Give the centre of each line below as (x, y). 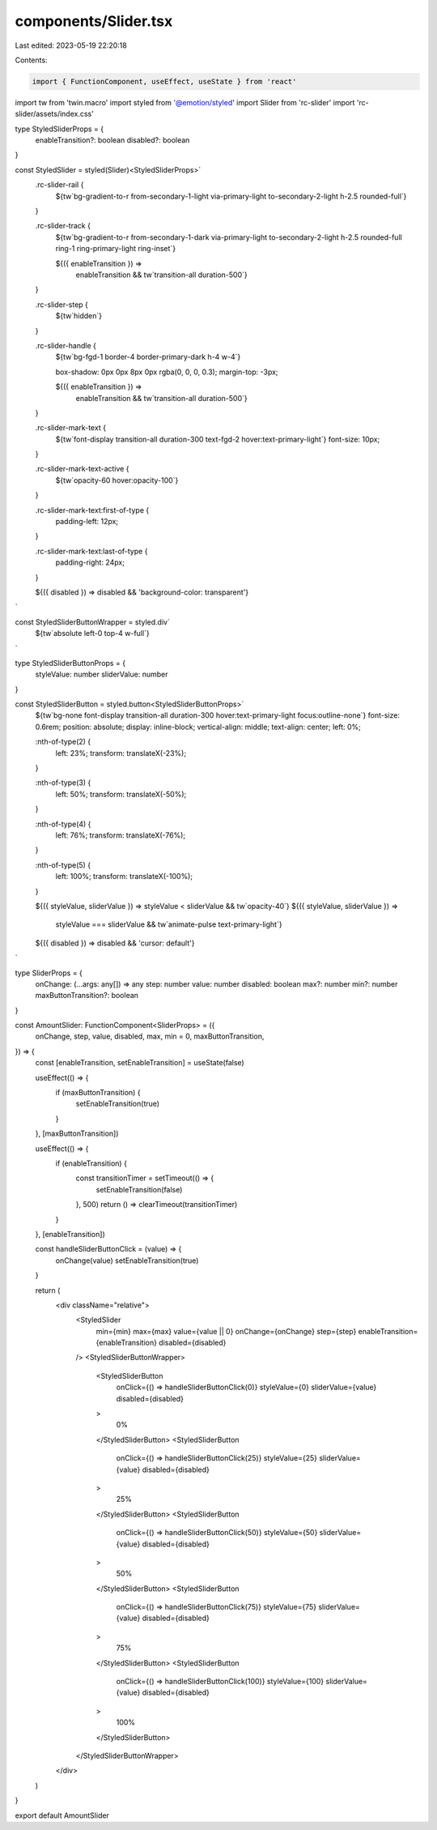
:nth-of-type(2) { (63, 742)
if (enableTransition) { (91, 1163)
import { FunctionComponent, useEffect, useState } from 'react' (164, 81)
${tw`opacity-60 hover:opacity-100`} (117, 480)
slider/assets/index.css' (55, 114)
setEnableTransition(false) (139, 1189)
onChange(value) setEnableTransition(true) (127, 1261)
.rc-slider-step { (62, 305)
